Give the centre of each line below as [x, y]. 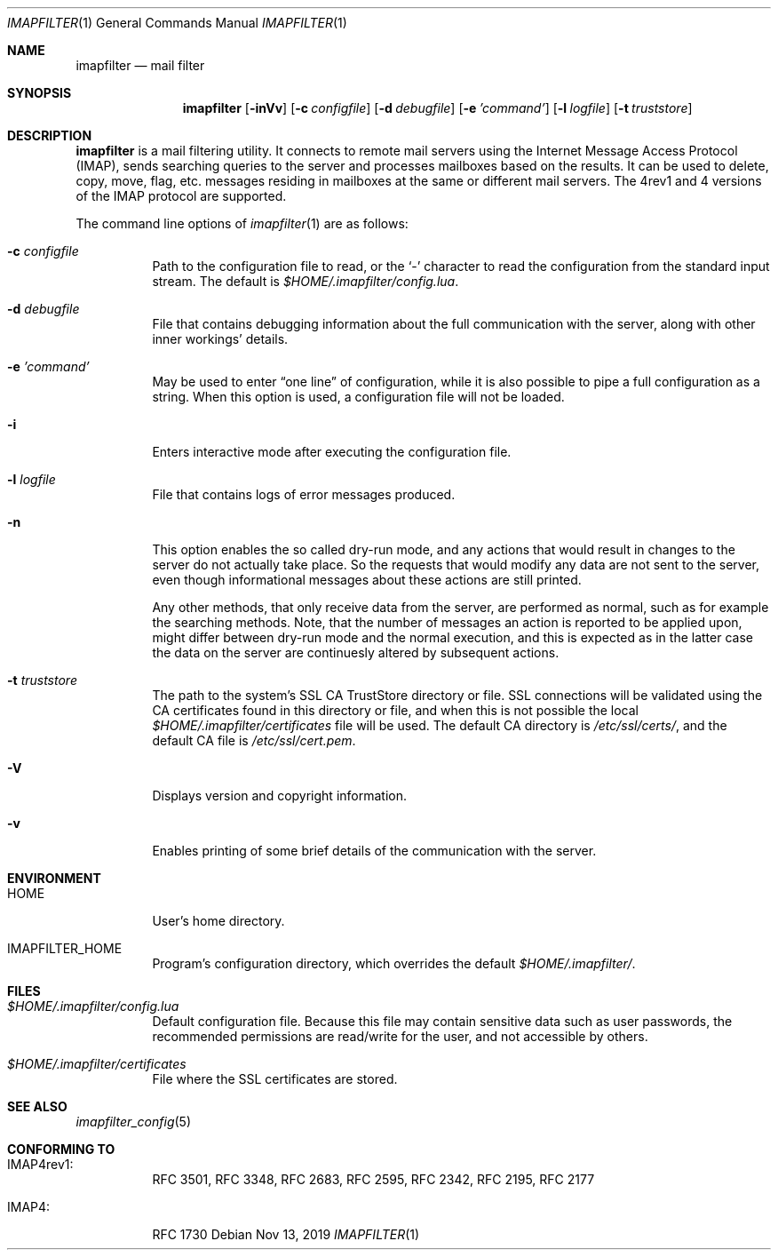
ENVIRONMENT [54, 878]
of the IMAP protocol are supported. [181, 196]
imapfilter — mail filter [140, 65]
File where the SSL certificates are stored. [275, 1079]
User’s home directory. [218, 921]
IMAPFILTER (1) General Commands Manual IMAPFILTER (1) [177, 23]
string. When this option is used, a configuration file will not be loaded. [358, 397]
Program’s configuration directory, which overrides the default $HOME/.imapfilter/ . [394, 963]
